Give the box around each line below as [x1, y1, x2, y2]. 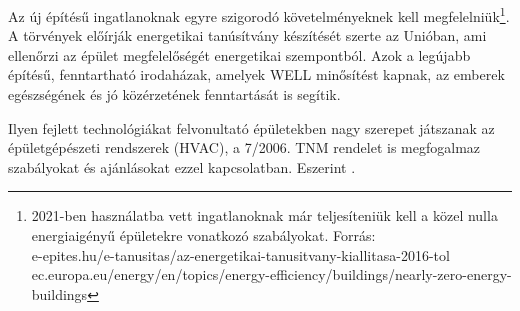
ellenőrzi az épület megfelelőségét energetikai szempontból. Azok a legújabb [8, 44, 471, 65]
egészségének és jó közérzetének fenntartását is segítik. [8, 84, 341, 105]
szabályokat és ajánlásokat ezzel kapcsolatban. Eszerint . [8, 156, 356, 177]
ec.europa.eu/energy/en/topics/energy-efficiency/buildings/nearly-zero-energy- [31, 264, 512, 285]
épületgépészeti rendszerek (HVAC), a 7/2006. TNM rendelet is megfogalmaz [8, 137, 481, 158]
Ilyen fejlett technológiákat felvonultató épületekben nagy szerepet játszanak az [8, 117, 495, 138]
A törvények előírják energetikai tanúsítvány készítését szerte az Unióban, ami [8, 25, 487, 46]
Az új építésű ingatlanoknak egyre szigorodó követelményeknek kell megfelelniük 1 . [8, 3, 510, 26]
